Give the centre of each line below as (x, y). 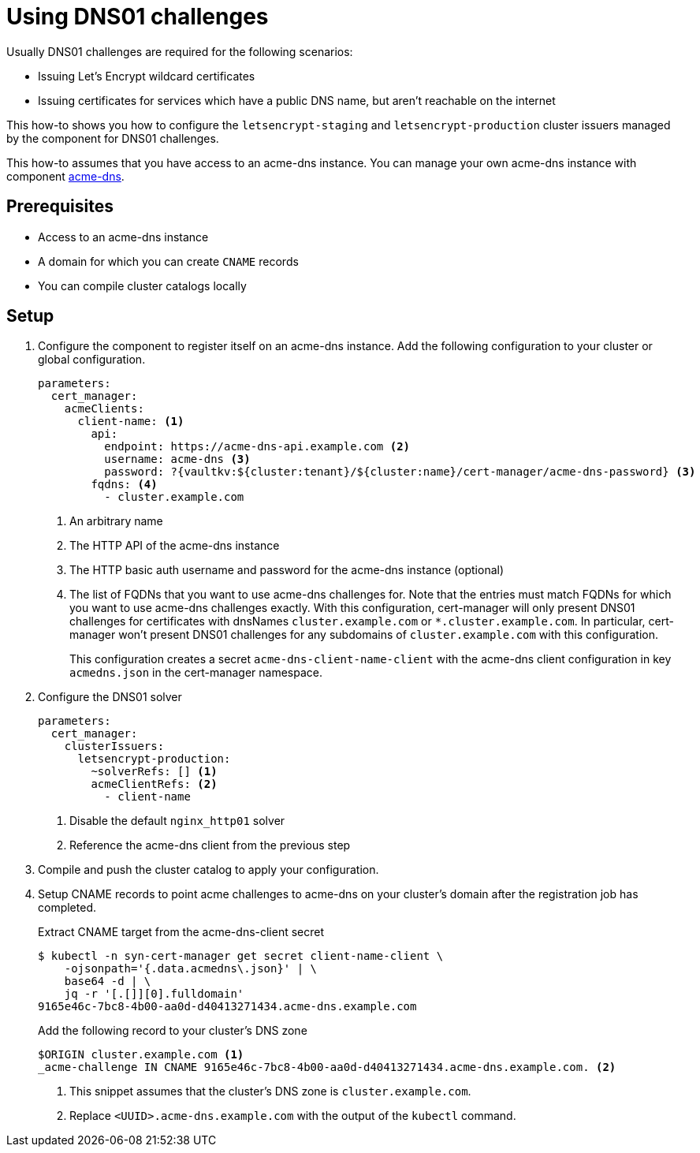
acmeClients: (104, 409)
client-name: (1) (131, 422)
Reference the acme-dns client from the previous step (210, 845)
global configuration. (92, 360)
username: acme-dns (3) (177, 459)
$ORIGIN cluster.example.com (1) (141, 1055)
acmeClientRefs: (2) (154, 784)
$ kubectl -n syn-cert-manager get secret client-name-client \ (241, 956)
